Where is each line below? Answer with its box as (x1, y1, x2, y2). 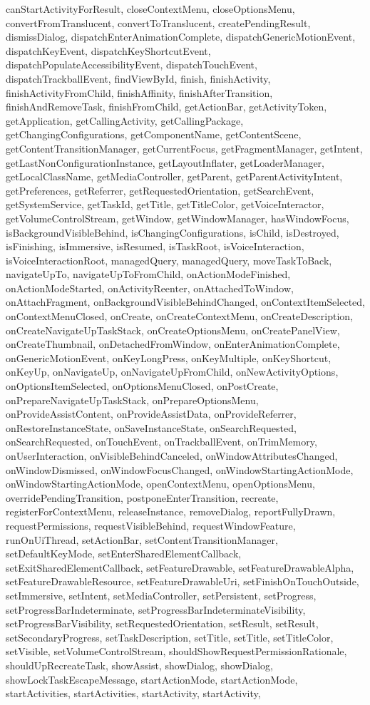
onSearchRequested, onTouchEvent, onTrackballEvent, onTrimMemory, (6, 434, 317, 449)
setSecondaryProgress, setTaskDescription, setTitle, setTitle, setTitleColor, (6, 629, 334, 644)
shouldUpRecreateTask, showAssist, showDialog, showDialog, (6, 657, 273, 672)
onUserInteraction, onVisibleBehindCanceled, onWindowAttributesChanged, (6, 448, 338, 463)
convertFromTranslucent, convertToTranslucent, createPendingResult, (6, 15, 311, 30)
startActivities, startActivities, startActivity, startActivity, (6, 686, 261, 701)
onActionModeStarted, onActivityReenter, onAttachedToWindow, (6, 280, 294, 295)
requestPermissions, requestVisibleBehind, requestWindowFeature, (6, 518, 296, 532)
